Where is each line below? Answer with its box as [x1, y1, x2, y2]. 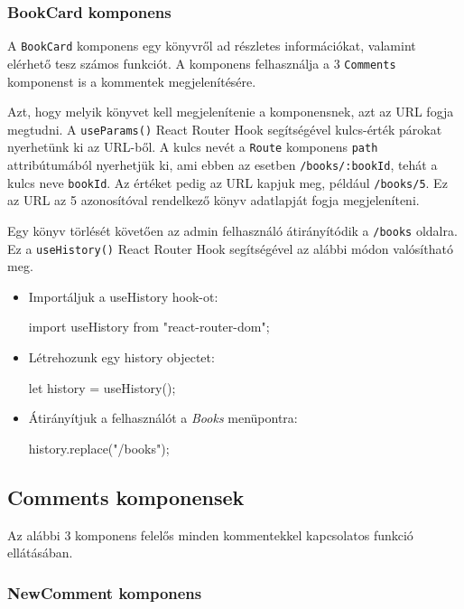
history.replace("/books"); [28, 438, 170, 457]
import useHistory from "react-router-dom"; [28, 317, 270, 336]
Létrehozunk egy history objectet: [28, 348, 215, 367]
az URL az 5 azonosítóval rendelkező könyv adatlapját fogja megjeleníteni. [7, 191, 420, 210]
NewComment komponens [7, 581, 202, 604]
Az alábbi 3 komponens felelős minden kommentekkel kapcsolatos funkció [7, 525, 413, 544]
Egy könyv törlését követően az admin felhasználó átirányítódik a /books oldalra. [7, 220, 458, 239]
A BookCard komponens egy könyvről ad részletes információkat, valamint [7, 36, 416, 55]
